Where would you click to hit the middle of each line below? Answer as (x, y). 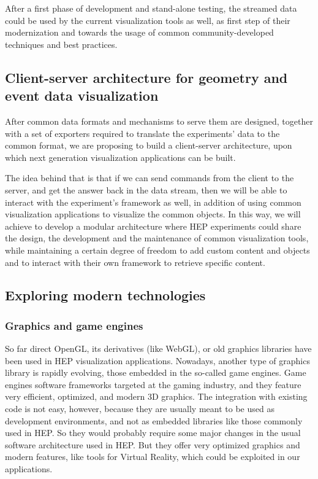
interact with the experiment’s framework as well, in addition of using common (153, 202)
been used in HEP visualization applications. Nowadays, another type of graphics (157, 360)
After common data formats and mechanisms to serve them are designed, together (159, 121)
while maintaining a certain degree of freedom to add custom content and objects (157, 250)
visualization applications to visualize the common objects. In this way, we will (153, 214)
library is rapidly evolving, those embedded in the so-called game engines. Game (156, 372)
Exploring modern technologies (105, 295)
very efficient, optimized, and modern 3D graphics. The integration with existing (156, 396)
